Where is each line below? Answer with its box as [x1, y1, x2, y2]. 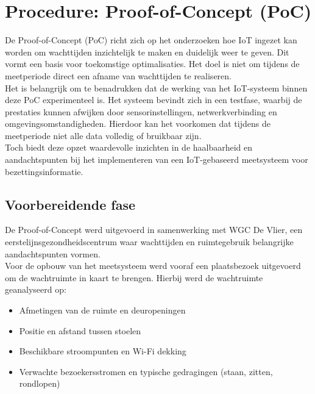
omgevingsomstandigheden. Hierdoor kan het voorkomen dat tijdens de [5, 117, 271, 130]
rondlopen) [19, 377, 60, 390]
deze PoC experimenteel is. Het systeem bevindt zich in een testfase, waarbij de [5, 93, 302, 106]
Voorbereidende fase [5, 195, 136, 213]
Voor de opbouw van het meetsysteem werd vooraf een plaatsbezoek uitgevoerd [5, 259, 301, 272]
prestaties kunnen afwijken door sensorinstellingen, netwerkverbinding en [5, 105, 277, 118]
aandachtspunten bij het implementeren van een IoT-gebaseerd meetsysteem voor [5, 153, 308, 166]
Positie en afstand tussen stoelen [19, 324, 141, 337]
